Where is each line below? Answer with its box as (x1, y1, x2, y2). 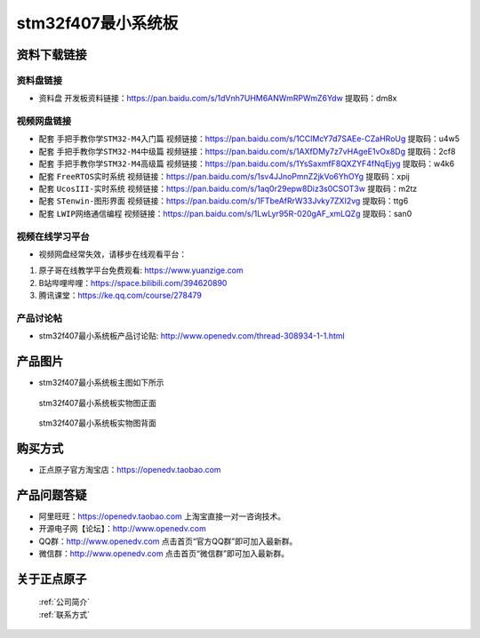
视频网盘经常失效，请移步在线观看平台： (38, 249, 187, 259)
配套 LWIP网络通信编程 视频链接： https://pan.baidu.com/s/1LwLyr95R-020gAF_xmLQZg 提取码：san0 (38, 208, 412, 219)
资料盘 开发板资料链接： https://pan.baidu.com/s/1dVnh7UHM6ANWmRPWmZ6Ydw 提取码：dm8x (38, 93, 397, 104)
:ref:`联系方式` (38, 609, 91, 619)
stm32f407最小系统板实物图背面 (38, 418, 157, 428)
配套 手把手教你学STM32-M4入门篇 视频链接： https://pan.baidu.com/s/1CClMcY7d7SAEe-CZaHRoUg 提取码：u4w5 (38, 133, 460, 144)
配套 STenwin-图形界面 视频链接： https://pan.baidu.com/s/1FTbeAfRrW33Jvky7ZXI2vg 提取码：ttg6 (38, 195, 409, 206)
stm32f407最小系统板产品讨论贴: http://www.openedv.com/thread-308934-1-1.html (38, 331, 346, 341)
